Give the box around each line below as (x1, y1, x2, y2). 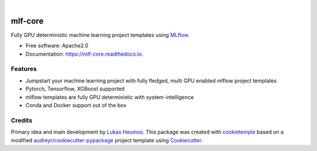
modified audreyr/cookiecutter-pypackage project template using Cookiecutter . (11, 136, 203, 143)
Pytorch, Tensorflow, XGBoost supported (25, 85, 125, 92)
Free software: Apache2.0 (25, 42, 89, 49)
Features (11, 65, 37, 73)
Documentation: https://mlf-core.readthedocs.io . (25, 50, 143, 57)
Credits (11, 116, 32, 124)
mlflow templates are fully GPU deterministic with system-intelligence (25, 94, 194, 101)
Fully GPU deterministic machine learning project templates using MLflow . (11, 31, 190, 38)
